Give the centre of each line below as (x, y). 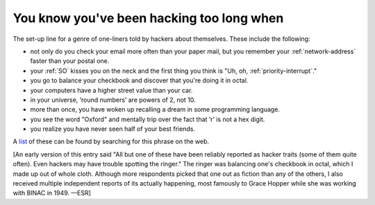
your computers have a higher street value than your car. (111, 90)
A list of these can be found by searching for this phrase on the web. (111, 141)
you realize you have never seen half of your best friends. (113, 129)
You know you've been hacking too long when (148, 18)
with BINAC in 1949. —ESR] (52, 193)
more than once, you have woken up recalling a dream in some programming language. (155, 109)
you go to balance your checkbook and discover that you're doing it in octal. (139, 80)
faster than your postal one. (70, 61)
